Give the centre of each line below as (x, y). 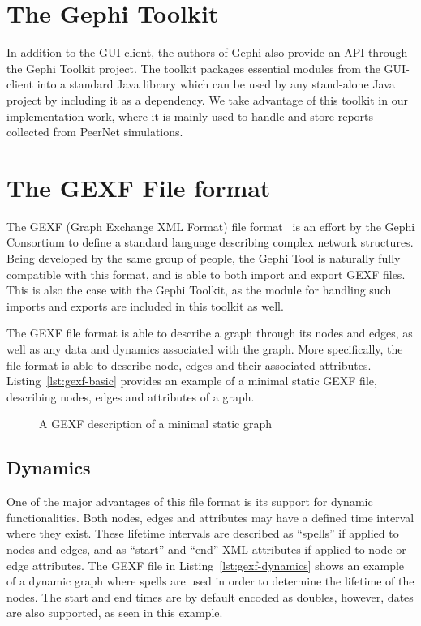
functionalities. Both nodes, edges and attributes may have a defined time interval (210, 517)
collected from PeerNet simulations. (95, 132)
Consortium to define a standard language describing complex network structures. (210, 242)
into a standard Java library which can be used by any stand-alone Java (216, 84)
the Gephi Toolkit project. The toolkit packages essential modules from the (193, 68)
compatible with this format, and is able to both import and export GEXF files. (206, 274)
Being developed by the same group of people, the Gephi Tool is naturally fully (204, 258)
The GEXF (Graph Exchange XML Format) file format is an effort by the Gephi (211, 226)
